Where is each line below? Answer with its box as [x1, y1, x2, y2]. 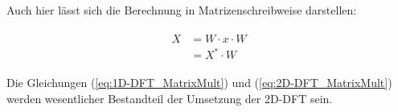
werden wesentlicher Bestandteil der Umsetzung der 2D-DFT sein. [6, 89, 333, 106]
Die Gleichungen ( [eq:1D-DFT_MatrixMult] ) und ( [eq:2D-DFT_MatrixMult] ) [6, 74, 392, 91]
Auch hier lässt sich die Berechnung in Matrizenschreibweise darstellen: [6, 2, 357, 18]
